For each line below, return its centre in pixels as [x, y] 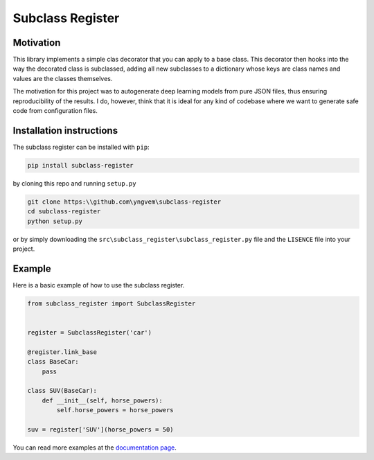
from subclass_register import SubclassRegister [112, 303]
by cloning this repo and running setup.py [74, 183]
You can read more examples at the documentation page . [95, 448]
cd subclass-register [64, 212]
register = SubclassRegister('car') [90, 333]
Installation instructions [65, 131]
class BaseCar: [53, 362]
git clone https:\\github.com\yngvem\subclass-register [124, 202]
